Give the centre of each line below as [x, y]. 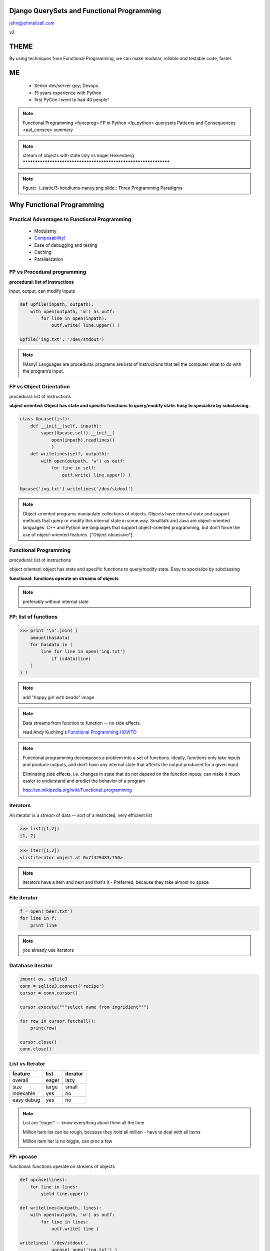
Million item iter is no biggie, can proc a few [67, 1141]
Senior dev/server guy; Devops [66, 86]
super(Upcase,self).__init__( [78, 433]
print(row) [43, 1028]
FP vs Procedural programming [48, 272]
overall [20, 1080]
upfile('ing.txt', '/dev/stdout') [62, 340]
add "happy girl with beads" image [58, 697]
